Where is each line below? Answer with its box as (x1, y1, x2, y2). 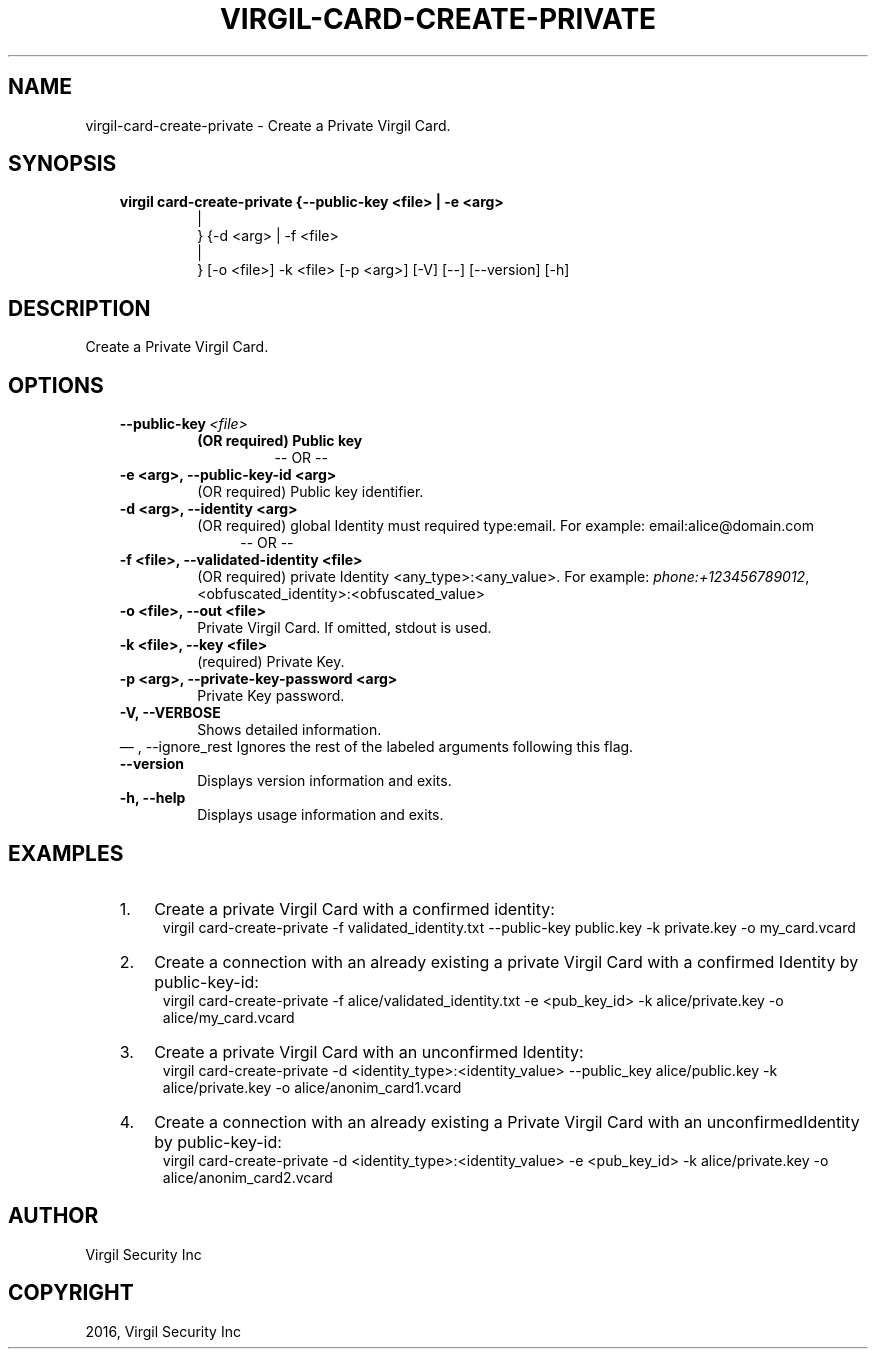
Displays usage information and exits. (197, 806, 444, 824)
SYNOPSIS (8, 151, 117, 177)
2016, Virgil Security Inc (85, 1322, 241, 1340)
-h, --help (119, 789, 186, 807)
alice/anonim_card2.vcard (162, 1168, 333, 1186)
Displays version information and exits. (197, 772, 452, 790)
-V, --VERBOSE (119, 704, 221, 722)
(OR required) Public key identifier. (197, 483, 424, 501)
